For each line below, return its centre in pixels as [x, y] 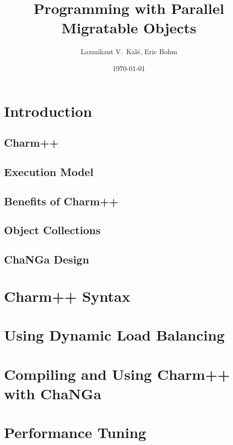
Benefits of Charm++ [61, 201]
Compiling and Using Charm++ [117, 374]
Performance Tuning [75, 432]
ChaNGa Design [47, 259]
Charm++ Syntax [67, 296]
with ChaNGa [53, 393]
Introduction [48, 111]
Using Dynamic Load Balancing [115, 335]
